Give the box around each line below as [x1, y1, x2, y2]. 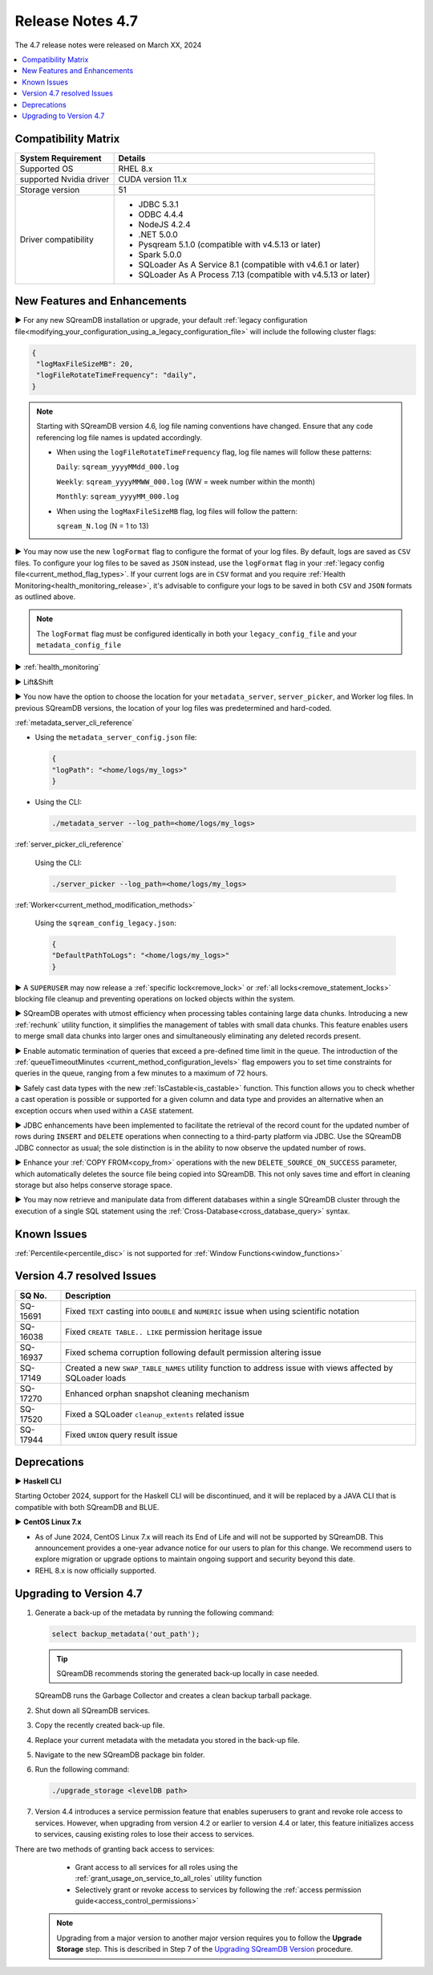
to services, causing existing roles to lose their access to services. [34, 1830, 254, 1839]
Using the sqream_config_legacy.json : [34, 918, 176, 928]
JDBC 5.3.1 [138, 198, 180, 210]
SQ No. [19, 1290, 47, 1301]
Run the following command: [34, 1765, 130, 1774]
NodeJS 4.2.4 [138, 218, 192, 230]
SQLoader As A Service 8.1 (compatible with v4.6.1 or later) [138, 259, 360, 270]
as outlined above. [14, 591, 76, 602]
